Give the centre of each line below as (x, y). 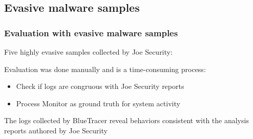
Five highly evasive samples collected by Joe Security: (88, 52)
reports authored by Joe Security (56, 130)
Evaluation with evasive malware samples (91, 32)
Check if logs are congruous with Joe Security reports (100, 86)
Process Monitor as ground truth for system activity (98, 103)
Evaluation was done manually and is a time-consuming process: (105, 69)
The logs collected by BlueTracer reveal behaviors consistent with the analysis (126, 120)
